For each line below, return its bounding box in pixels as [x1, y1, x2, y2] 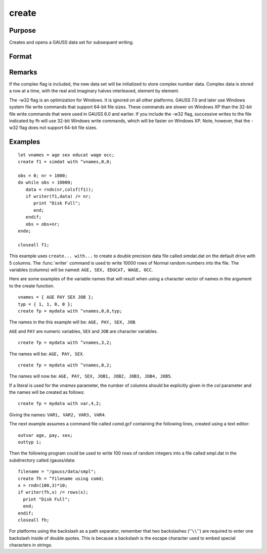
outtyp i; [18, 439, 42, 445]
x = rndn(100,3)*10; [18, 482, 68, 488]
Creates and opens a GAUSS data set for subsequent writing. [9, 40, 134, 46]
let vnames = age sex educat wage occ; [18, 152, 115, 158]
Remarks [9, 68, 38, 76]
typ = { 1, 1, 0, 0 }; [18, 301, 73, 307]
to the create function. [9, 282, 54, 289]
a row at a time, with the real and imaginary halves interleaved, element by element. [9, 88, 179, 94]
